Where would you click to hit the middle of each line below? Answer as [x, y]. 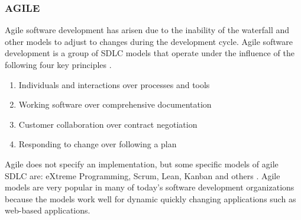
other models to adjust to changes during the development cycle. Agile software [149, 41]
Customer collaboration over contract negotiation [108, 124]
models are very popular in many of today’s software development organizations [150, 187]
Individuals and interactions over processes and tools [114, 84]
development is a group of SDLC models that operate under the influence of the [150, 53]
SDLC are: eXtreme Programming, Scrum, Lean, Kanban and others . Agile [143, 175]
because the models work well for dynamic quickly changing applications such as [150, 198]
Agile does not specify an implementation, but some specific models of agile [142, 164]
